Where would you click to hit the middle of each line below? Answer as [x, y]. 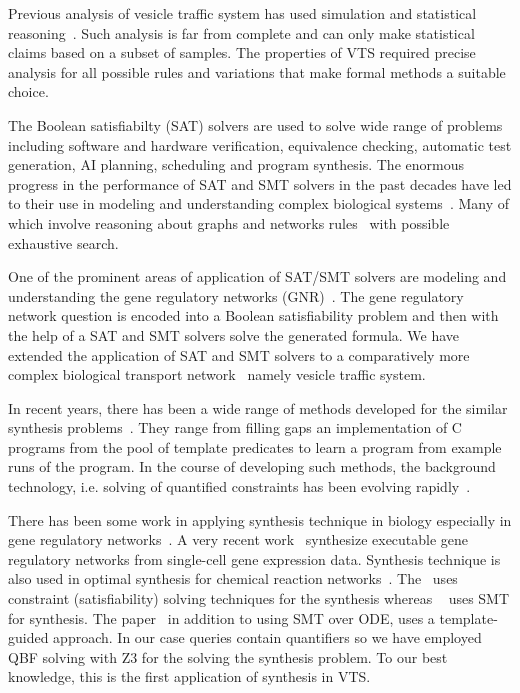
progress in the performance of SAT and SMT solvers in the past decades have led [260, 183]
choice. [28, 91]
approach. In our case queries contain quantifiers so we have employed [267, 637]
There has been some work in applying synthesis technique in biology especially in [260, 519]
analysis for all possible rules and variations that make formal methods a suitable [257, 71]
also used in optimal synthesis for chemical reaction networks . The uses [233, 578]
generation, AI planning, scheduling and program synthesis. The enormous [236, 164]
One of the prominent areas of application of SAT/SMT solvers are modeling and [257, 276]
